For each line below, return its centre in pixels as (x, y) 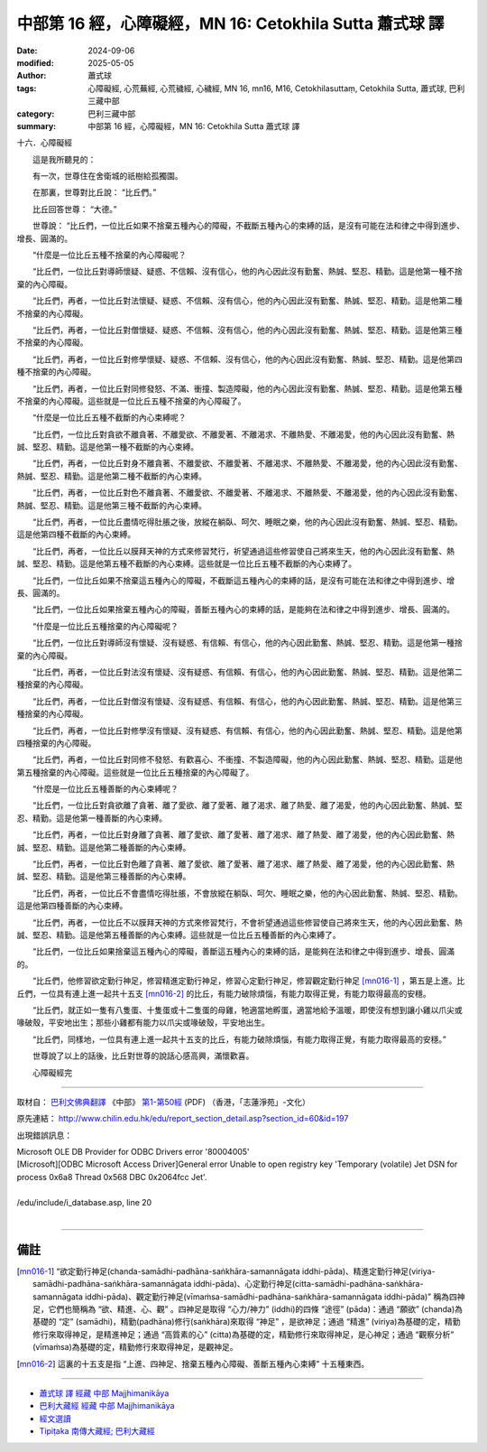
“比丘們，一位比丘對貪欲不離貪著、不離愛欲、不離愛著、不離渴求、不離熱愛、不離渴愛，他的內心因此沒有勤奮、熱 (243, 434)
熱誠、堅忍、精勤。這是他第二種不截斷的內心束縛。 (111, 476)
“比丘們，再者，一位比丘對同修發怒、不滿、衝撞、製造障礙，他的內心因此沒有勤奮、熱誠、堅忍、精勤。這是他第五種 (248, 388)
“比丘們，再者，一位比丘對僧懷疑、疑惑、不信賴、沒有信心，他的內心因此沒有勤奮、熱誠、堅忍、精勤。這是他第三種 (248, 330)
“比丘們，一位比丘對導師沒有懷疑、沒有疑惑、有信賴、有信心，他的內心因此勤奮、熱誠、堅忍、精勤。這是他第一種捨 (248, 643)
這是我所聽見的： (64, 159)
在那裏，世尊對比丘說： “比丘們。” (94, 192)
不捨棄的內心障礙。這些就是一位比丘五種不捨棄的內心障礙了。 (131, 401)
